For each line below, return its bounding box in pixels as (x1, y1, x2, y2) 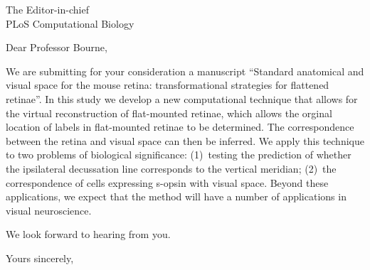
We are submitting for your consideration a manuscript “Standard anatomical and (6, 63, 364, 78)
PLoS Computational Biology (6, 16, 134, 31)
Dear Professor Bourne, (6, 40, 107, 55)
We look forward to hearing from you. (6, 227, 171, 242)
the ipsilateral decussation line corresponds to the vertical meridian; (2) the (6, 161, 337, 175)
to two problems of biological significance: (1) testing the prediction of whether (6, 147, 351, 162)
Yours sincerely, (6, 250, 74, 265)
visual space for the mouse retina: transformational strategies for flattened (6, 77, 329, 92)
